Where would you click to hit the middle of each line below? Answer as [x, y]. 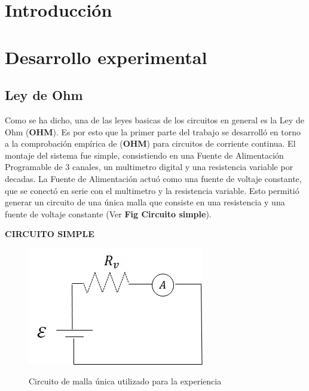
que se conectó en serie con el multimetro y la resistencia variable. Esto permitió [152, 190]
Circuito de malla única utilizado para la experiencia [125, 381]
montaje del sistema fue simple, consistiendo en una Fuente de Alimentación [144, 155]
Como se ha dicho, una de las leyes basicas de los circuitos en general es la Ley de [154, 119]
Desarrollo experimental [106, 57]
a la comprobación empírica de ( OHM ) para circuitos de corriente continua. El [150, 143]
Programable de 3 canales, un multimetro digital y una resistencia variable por [149, 167]
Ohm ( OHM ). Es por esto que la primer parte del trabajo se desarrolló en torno [153, 131]
